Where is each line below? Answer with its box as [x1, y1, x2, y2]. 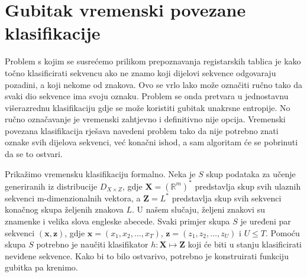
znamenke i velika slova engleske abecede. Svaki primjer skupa [5, 214, 230, 227]
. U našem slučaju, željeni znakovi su [131, 203, 265, 216]
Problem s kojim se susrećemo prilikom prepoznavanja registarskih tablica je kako [5, 55, 301, 67]
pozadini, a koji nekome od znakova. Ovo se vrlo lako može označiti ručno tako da [5, 78, 302, 90]
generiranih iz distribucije [5, 180, 98, 192]
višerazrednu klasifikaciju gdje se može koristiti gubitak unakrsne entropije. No [5, 101, 290, 113]
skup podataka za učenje [206, 167, 296, 180]
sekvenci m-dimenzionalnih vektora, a [5, 191, 141, 204]
